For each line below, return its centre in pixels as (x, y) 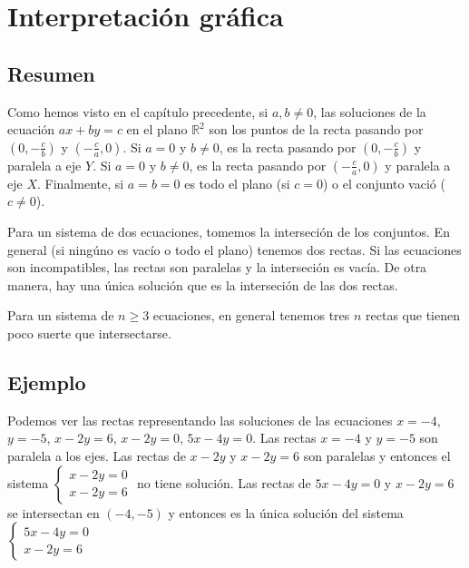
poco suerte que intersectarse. (89, 333)
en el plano (157, 129)
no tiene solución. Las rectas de (224, 482)
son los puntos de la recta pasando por (316, 129)
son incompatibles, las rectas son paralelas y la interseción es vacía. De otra (217, 267)
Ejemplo (47, 382)
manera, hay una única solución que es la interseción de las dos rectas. (203, 284)
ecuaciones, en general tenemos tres (251, 315)
